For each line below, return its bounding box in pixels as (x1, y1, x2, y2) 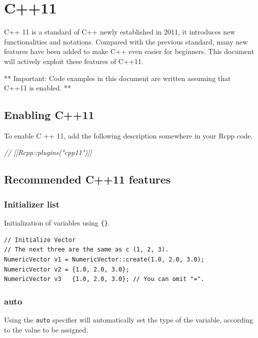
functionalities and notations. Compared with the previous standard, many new (4, 36, 248, 46)
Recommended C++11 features (4, 171, 171, 187)
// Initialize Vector (4, 236, 76, 243)
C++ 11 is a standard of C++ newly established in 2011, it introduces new (4, 26, 235, 37)
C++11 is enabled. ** (4, 82, 71, 93)
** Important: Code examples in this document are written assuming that (4, 72, 231, 83)
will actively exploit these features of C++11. (4, 55, 143, 66)
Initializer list (4, 197, 60, 210)
